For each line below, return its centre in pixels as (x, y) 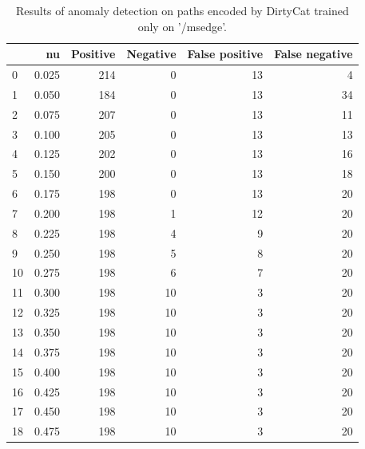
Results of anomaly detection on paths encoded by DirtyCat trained (182, 10)
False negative (313, 54)
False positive (225, 54)
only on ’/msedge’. (182, 26)
